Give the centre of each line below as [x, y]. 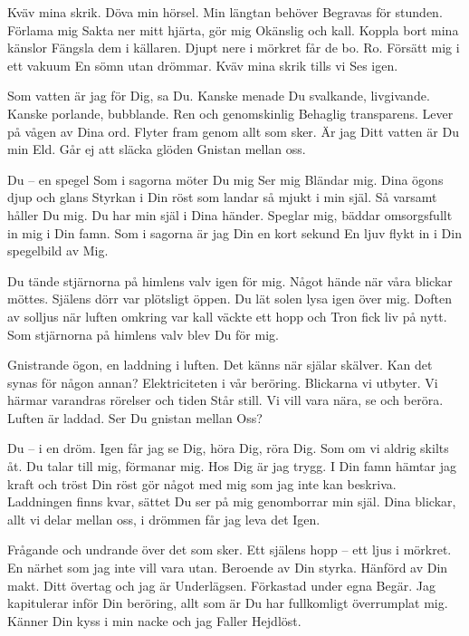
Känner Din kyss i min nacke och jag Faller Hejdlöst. [154, 620]
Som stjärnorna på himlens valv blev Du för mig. [143, 334]
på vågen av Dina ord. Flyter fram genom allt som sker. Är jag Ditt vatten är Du [233, 131]
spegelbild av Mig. [58, 251]
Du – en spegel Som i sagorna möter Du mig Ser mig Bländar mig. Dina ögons [225, 179]
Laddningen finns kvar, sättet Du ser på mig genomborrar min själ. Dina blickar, [232, 501]
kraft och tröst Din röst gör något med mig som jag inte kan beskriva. [202, 483]
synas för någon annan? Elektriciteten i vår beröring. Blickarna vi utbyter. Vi [223, 382]
